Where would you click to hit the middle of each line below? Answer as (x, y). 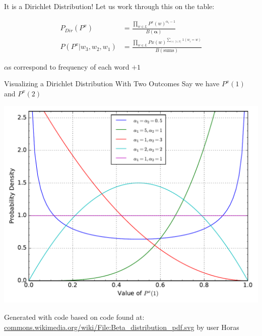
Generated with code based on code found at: (74, 317)
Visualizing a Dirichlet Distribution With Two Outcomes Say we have (112, 83)
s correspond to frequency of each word (69, 66)
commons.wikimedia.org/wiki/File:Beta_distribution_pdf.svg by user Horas (122, 327)
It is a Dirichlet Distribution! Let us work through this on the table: (109, 6)
